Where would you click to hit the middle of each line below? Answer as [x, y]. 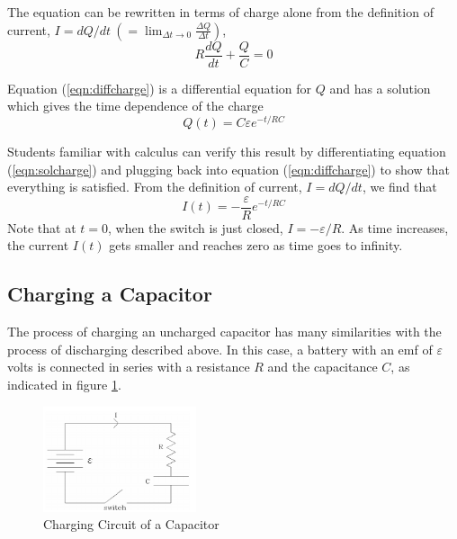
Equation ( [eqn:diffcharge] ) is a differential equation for [160, 88]
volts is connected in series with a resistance [129, 367]
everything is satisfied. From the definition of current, [155, 187]
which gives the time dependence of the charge [135, 106]
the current [38, 245]
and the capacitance [323, 367]
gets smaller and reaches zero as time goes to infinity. [256, 245]
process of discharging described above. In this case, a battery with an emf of [220, 349]
